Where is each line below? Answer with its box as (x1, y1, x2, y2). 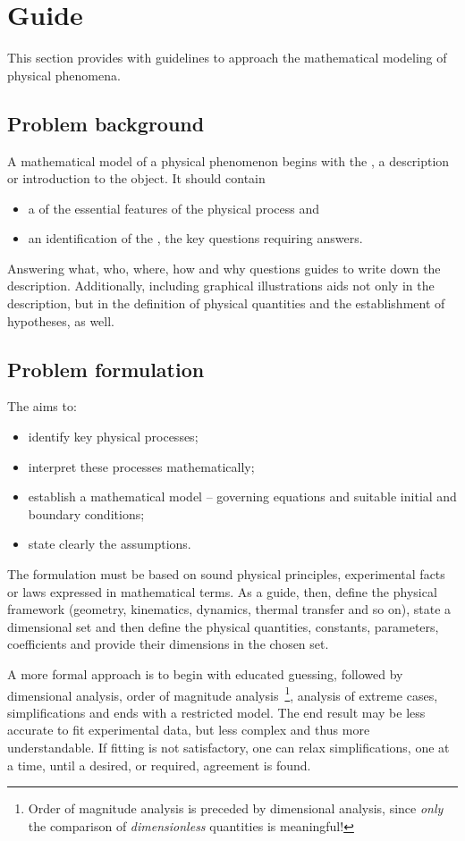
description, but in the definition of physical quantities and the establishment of (7, 294, 445, 313)
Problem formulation (7, 355, 205, 383)
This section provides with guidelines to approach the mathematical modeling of (7, 48, 447, 67)
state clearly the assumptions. (28, 534, 191, 553)
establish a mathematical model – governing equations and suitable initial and (28, 487, 457, 506)
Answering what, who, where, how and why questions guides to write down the (7, 258, 441, 277)
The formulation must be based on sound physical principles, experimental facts (7, 565, 445, 584)
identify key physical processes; (28, 427, 199, 446)
